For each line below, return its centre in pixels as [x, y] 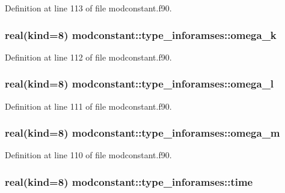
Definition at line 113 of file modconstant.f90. [88, 8]
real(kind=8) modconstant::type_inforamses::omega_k [141, 34]
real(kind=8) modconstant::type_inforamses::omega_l [139, 84]
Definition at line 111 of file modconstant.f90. [88, 106]
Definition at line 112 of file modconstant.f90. [88, 57]
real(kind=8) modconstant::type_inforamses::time [129, 181]
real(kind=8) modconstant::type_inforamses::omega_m [142, 133]
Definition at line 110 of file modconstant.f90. [88, 155]
